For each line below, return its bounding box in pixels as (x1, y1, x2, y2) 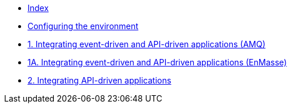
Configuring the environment (28, 21, 139, 31)
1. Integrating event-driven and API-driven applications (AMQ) (28, 39, 266, 49)
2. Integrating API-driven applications (28, 75, 171, 85)
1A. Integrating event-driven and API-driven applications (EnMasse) (28, 57, 287, 67)
